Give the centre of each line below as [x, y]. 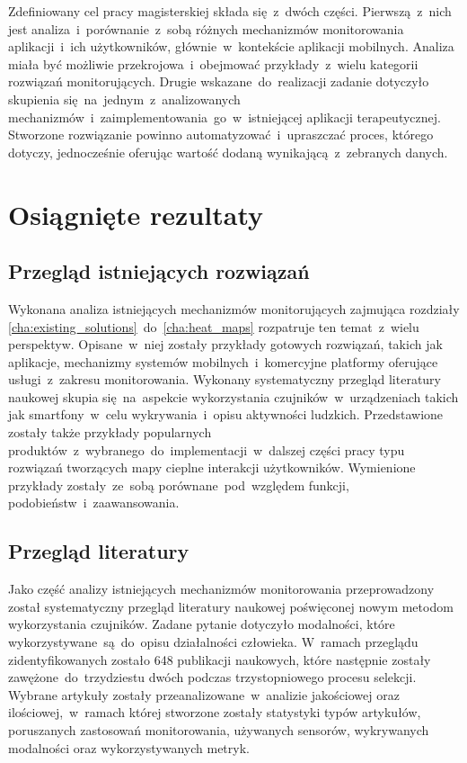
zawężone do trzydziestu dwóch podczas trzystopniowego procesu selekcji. [212, 677]
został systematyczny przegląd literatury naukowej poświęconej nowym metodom [231, 606]
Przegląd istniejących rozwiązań [159, 271]
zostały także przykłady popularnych [110, 432]
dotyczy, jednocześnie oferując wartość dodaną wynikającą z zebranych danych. [228, 152]
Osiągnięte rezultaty [136, 214]
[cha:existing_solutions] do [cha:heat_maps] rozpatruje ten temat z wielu [214, 326]
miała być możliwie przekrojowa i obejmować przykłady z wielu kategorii [213, 63]
